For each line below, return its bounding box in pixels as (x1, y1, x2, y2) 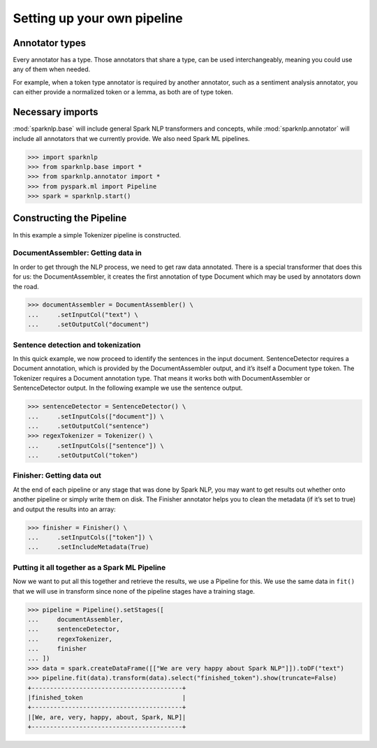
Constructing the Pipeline (13, 212, 127, 224)
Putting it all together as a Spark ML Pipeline (13, 562, 166, 572)
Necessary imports (13, 106, 98, 118)
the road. (13, 282, 39, 291)
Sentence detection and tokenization (13, 339, 141, 349)
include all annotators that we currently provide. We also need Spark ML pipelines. (13, 134, 251, 142)
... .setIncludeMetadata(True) (27, 543, 149, 551)
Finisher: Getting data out (13, 471, 101, 481)
